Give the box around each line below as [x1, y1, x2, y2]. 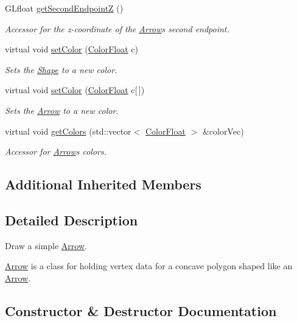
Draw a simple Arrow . [5, 239, 87, 252]
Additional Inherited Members [5, 175, 201, 194]
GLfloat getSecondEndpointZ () [5, 2, 124, 14]
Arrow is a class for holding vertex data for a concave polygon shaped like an [5, 259, 293, 272]
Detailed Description [5, 210, 138, 229]
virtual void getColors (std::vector [5, 124, 131, 137]
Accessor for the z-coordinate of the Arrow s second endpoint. [5, 22, 229, 35]
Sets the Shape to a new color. [5, 63, 117, 76]
